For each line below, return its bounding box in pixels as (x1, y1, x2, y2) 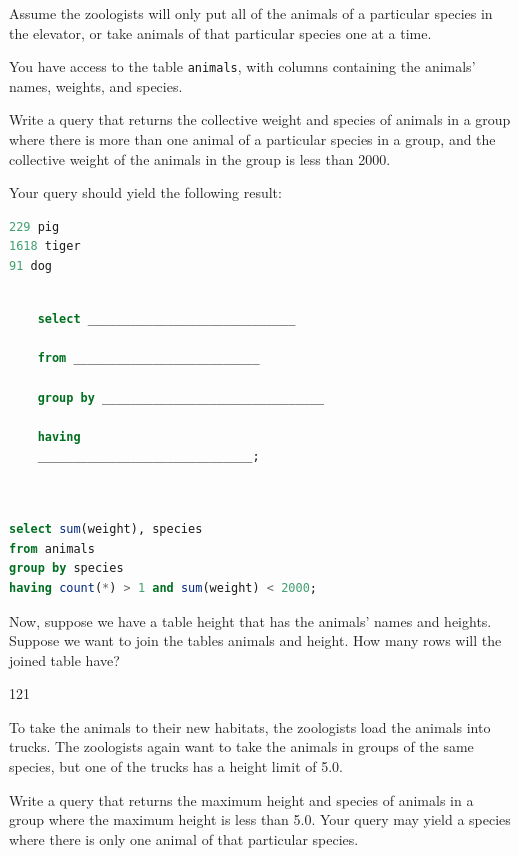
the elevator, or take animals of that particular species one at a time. (9, 22, 432, 43)
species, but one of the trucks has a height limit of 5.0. (9, 756, 343, 777)
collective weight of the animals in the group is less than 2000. (9, 148, 391, 169)
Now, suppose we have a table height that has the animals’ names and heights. (9, 610, 492, 631)
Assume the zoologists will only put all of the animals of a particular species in (9, 3, 493, 23)
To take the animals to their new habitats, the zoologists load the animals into (9, 716, 491, 737)
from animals (9, 541, 95, 556)
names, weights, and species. (9, 75, 183, 96)
